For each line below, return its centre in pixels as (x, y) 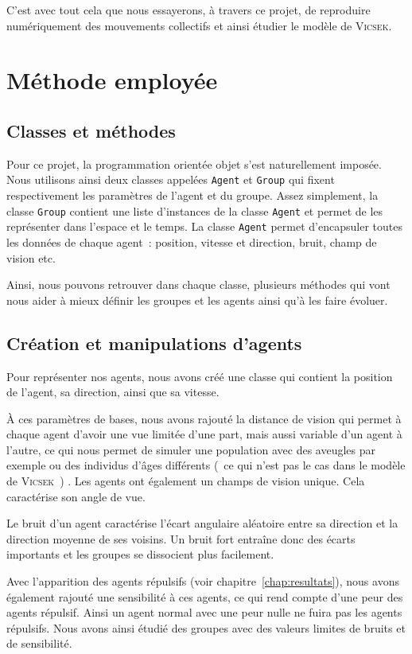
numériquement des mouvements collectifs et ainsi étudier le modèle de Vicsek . (199, 25)
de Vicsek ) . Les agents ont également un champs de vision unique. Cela (186, 481)
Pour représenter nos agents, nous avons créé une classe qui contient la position (200, 376)
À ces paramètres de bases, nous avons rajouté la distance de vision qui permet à (204, 418)
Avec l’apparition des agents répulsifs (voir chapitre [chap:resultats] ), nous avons (203, 581)
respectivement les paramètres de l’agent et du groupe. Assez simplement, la (192, 195)
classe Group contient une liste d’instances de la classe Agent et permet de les (195, 210)
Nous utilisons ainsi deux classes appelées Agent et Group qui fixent (171, 179)
